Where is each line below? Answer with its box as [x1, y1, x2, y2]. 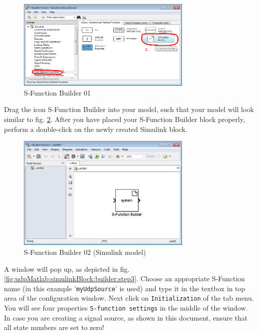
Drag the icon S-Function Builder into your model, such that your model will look [4, 104, 254, 114]
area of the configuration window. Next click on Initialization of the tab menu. [4, 293, 254, 303]
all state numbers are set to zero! [4, 322, 104, 333]
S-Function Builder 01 [24, 87, 91, 98]
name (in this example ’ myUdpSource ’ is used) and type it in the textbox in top [4, 283, 245, 293]
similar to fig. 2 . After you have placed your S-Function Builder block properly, [4, 114, 245, 124]
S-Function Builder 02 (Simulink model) [24, 246, 146, 257]
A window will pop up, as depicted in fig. [4, 263, 130, 274]
